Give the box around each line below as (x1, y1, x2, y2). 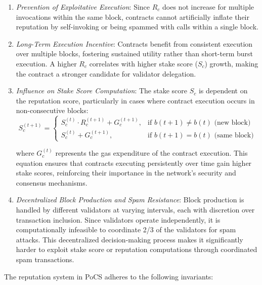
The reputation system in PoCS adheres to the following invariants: (4, 271, 213, 281)
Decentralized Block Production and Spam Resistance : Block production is (16, 194, 244, 205)
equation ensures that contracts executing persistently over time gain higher (16, 157, 252, 168)
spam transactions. (16, 254, 74, 264)
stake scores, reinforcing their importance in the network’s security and (16, 167, 236, 178)
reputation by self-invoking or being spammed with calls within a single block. (16, 21, 258, 32)
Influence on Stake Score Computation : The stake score (16, 85, 187, 96)
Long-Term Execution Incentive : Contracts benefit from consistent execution (16, 38, 253, 49)
